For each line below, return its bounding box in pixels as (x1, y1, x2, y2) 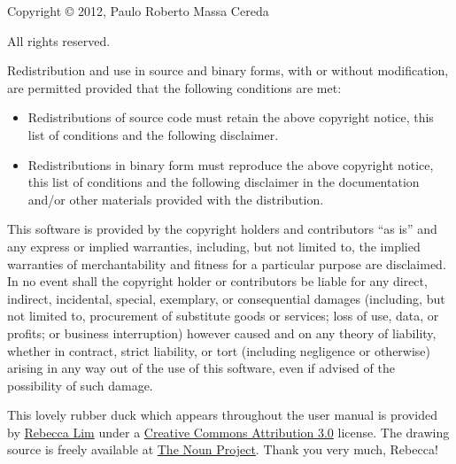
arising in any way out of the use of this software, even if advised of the (7, 359, 395, 377)
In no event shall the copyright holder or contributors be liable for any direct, (7, 272, 428, 290)
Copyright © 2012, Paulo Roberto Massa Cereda (7, 2, 269, 19)
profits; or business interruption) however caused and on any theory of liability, (7, 323, 437, 342)
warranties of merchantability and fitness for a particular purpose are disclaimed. (7, 254, 446, 273)
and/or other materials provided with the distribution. (27, 189, 324, 208)
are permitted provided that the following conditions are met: (7, 78, 342, 97)
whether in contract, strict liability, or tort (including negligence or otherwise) (7, 341, 431, 360)
